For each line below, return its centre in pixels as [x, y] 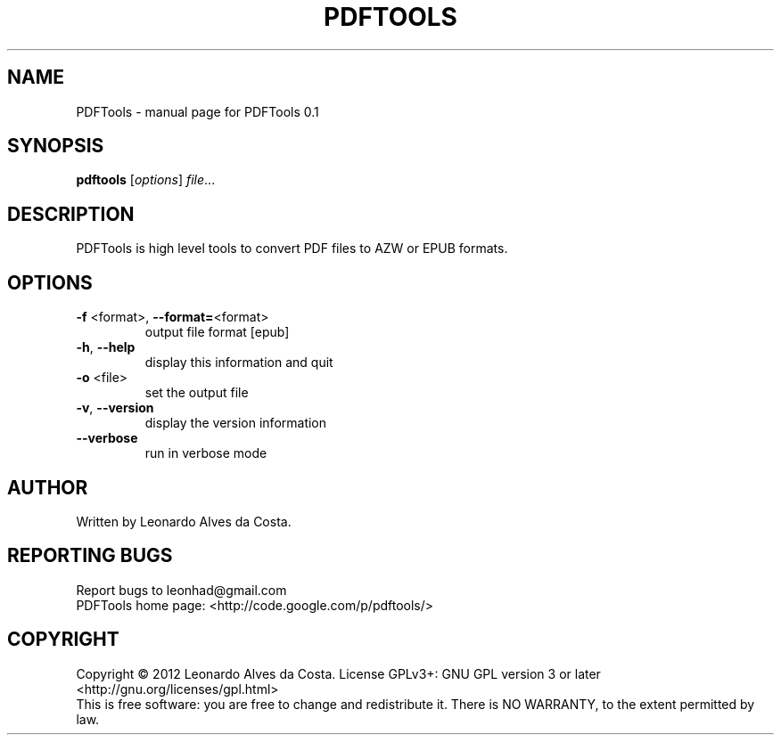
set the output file [197, 393]
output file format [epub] [217, 332]
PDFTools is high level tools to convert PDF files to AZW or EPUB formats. [292, 249]
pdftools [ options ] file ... [146, 180]
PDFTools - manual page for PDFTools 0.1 [197, 111]
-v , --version [115, 408]
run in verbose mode [206, 453]
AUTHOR [48, 487]
